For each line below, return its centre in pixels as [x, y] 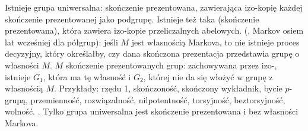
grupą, [16, 99]
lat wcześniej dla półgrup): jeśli [61, 42]
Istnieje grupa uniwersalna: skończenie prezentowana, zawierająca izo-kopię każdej [154, 7]
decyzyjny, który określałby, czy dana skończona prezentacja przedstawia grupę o [152, 53]
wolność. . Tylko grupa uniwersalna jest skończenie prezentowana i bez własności [152, 111]
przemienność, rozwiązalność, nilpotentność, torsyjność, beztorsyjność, [158, 99]
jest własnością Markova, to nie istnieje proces [215, 42]
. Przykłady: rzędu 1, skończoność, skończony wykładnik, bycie [168, 88]
